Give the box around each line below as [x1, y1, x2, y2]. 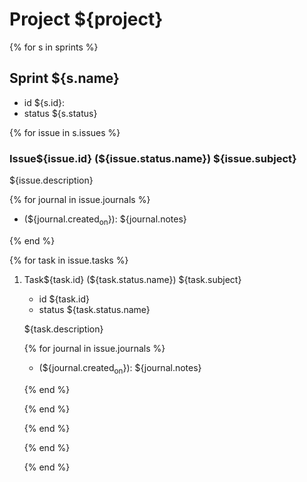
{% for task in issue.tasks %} [9, 254, 129, 266]
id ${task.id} [38, 293, 90, 305]
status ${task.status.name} [38, 303, 151, 315]
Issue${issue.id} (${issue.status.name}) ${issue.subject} [9, 151, 297, 165]
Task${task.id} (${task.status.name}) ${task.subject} [23, 273, 242, 285]
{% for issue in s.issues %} [9, 126, 121, 138]
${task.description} [23, 323, 104, 335]
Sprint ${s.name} [9, 70, 120, 87]
